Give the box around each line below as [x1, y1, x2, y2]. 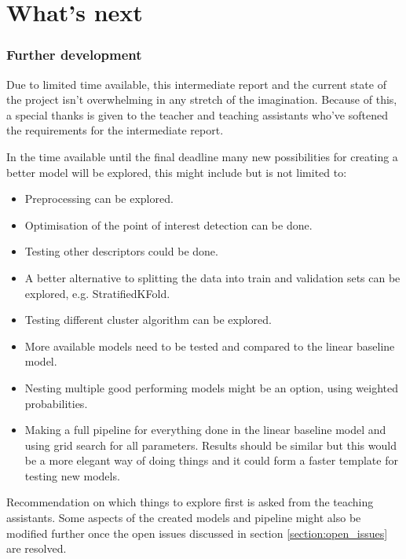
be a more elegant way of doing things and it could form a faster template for [24, 452, 398, 469]
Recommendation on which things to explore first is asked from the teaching [6, 494, 374, 510]
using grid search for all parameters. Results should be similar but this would [24, 436, 397, 453]
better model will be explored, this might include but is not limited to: [6, 164, 347, 180]
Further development [6, 45, 142, 64]
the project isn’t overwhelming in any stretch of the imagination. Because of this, [6, 91, 397, 108]
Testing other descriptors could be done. [24, 243, 218, 259]
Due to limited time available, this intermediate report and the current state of [6, 75, 386, 92]
